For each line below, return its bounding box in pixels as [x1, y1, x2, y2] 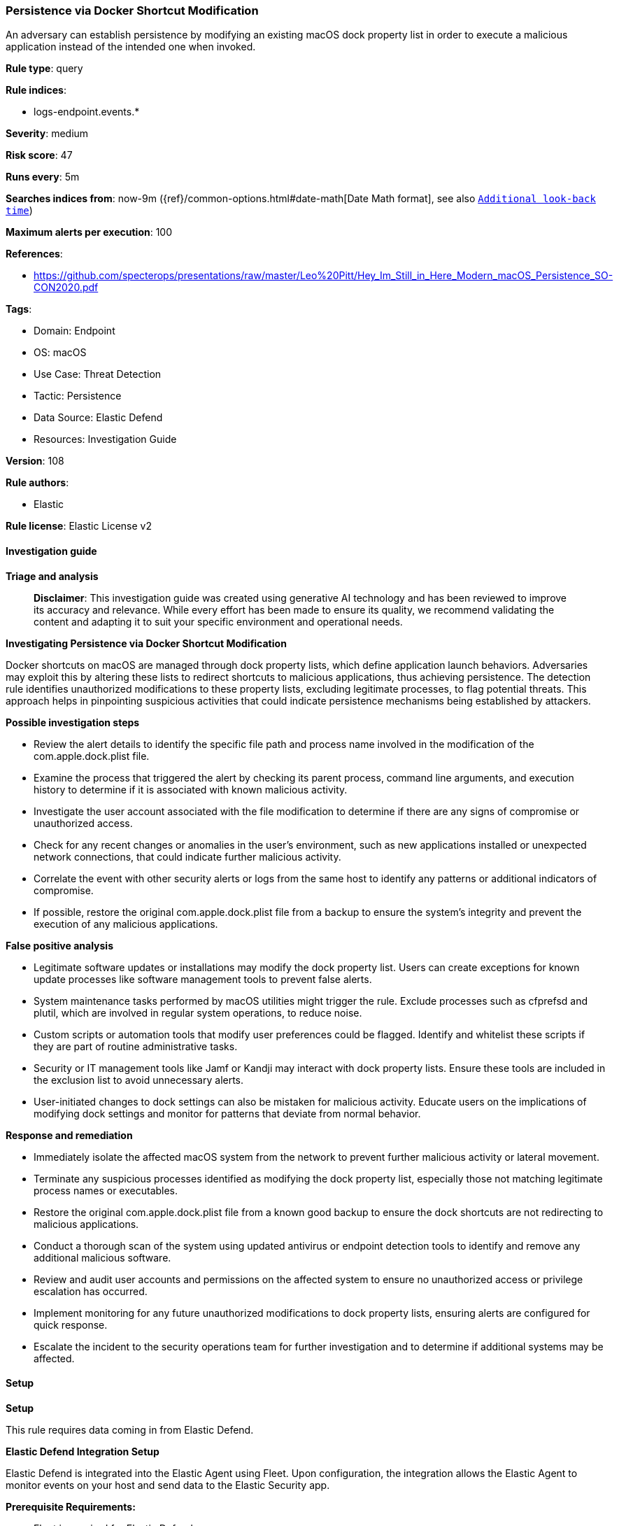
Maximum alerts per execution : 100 [6, 226, 173, 239]
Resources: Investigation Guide [34, 433, 177, 446]
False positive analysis [6, 939, 113, 952]
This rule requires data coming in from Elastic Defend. [6, 1423, 254, 1436]
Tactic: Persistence [34, 390, 122, 402]
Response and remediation [6, 1129, 133, 1141]
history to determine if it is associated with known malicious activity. [34, 783, 348, 796]
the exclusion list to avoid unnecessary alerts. [34, 1073, 244, 1086]
